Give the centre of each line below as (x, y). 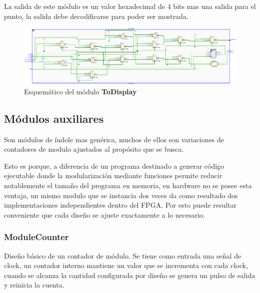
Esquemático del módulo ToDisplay (80, 91)
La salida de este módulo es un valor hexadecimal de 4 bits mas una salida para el (130, 6)
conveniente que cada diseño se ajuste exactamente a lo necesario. (104, 214)
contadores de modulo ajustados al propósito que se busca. (94, 149)
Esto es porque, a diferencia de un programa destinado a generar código (114, 165)
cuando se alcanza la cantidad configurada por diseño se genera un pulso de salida (130, 275)
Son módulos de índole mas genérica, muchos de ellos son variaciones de (114, 139)
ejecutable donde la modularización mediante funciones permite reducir (113, 175)
